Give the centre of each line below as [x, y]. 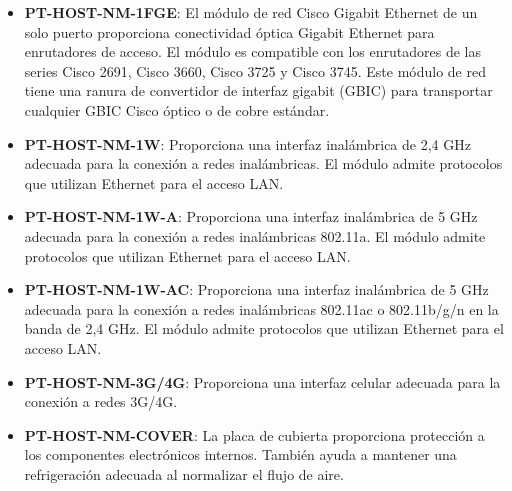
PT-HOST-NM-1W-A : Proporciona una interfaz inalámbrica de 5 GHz [251, 216]
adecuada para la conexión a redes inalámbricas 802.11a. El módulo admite [255, 235]
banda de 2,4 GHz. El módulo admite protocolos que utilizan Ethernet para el [264, 328]
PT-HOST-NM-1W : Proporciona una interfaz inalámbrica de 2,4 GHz [247, 143]
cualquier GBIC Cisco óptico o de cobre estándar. [177, 109]
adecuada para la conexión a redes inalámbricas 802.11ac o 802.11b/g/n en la [261, 308]
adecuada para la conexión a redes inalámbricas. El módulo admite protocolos [263, 163]
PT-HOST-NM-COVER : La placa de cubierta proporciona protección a [254, 434]
